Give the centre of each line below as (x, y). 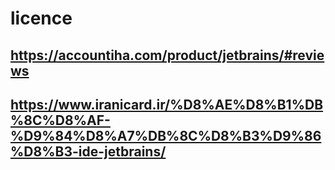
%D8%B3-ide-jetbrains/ (88, 151)
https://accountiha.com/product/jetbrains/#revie (167, 55)
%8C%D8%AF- (60, 120)
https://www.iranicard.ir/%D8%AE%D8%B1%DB (167, 104)
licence (41, 18)
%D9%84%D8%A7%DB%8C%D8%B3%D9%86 (166, 135)
